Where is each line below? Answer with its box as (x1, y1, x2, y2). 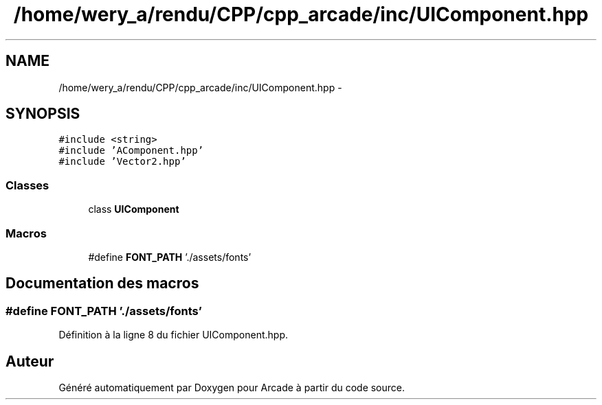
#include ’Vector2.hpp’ (58, 156, 186, 167)
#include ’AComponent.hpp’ (58, 145, 204, 157)
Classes (5, 178, 49, 192)
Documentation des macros (5, 275, 199, 292)
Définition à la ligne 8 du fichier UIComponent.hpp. (58, 329, 288, 341)
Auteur (5, 352, 54, 370)
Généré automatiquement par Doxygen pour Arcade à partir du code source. (58, 382, 405, 393)
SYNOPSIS (5, 105, 80, 123)
